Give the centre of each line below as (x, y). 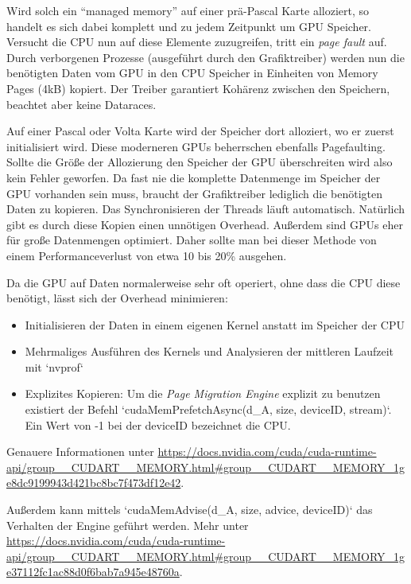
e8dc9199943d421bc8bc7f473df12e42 (94, 483)
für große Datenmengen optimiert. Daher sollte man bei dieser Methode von (192, 240)
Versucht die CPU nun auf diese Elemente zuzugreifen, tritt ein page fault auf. (197, 42)
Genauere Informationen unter (80, 452)
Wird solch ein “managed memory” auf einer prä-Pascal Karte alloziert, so (188, 10)
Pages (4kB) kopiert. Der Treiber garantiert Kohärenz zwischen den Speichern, (198, 88)
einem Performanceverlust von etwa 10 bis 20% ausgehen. (147, 255)
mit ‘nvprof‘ (54, 366)
